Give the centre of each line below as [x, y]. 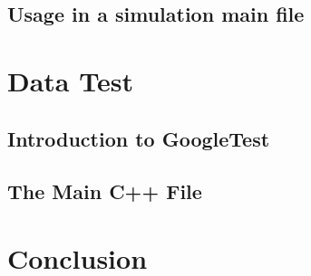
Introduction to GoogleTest [139, 138]
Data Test [70, 80]
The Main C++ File [105, 191]
